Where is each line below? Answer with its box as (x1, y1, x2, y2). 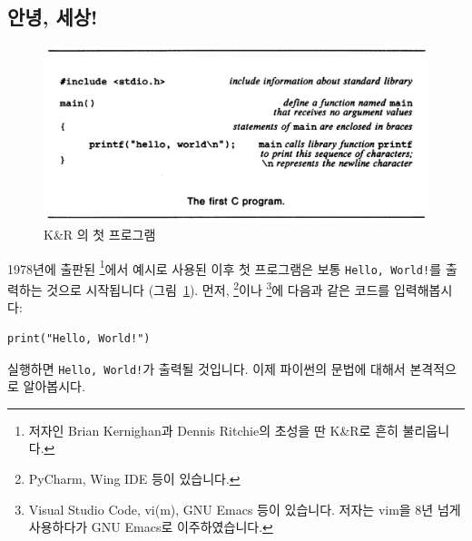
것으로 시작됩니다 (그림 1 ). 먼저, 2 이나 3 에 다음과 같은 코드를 (46, 278, 390, 299)
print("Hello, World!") (7, 331, 151, 345)
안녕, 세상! (7, 3, 98, 31)
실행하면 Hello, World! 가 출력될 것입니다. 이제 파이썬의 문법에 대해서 (7, 359, 406, 378)
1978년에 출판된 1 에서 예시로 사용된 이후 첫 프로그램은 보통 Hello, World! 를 (7, 256, 442, 278)
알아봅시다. (23, 377, 85, 396)
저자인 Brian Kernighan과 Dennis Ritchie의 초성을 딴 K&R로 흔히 (28, 420, 398, 439)
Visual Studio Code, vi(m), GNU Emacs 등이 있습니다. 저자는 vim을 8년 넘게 (28, 499, 461, 518)
